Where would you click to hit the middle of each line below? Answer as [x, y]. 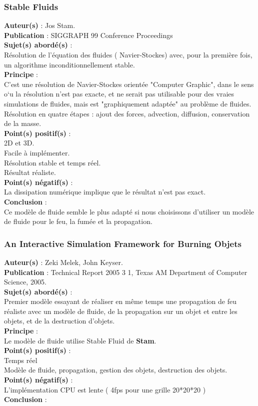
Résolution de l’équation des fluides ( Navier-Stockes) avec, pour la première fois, [128, 54]
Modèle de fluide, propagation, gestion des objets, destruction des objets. [116, 370]
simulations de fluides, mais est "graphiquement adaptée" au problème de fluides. [128, 103]
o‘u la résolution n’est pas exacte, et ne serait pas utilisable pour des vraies [119, 94]
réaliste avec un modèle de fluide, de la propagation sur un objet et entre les [121, 311]
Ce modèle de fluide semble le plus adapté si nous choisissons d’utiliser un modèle [129, 211]
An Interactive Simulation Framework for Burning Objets [123, 243]
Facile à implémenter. [37, 152]
